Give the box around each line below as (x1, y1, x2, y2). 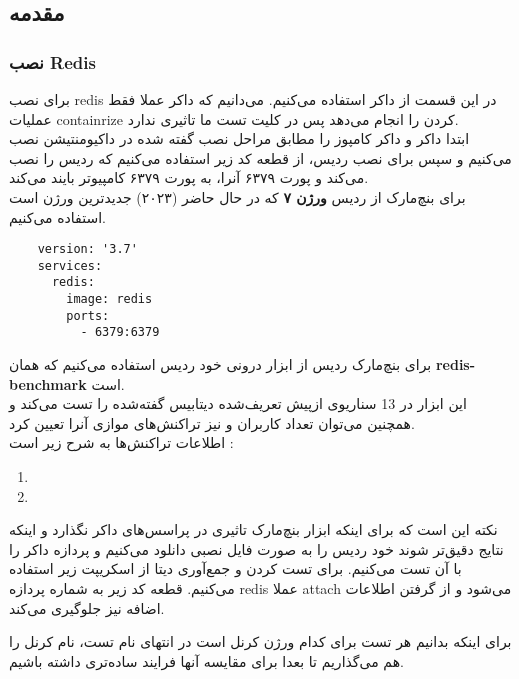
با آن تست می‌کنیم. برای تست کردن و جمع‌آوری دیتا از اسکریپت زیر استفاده (9, 558, 462, 579)
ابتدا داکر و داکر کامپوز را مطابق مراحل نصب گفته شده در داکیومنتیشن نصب (9, 128, 470, 149)
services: (37, 258, 103, 273)
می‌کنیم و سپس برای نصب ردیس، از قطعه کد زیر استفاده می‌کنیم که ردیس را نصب (9, 147, 512, 168)
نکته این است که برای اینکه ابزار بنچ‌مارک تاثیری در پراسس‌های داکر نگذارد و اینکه (9, 519, 498, 540)
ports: (66, 308, 110, 323)
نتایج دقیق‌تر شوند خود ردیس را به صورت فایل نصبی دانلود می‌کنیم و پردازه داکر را (9, 538, 504, 559)
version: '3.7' (37, 242, 138, 257)
